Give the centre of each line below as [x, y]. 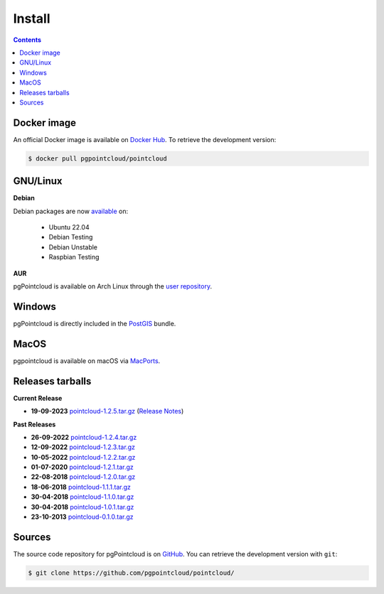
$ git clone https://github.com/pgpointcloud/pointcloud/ [131, 573]
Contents [27, 40]
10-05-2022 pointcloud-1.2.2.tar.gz [83, 457]
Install [32, 18]
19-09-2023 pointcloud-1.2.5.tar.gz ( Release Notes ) [107, 411]
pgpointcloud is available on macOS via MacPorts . [87, 361]
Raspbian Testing [74, 257]
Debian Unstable [73, 247]
